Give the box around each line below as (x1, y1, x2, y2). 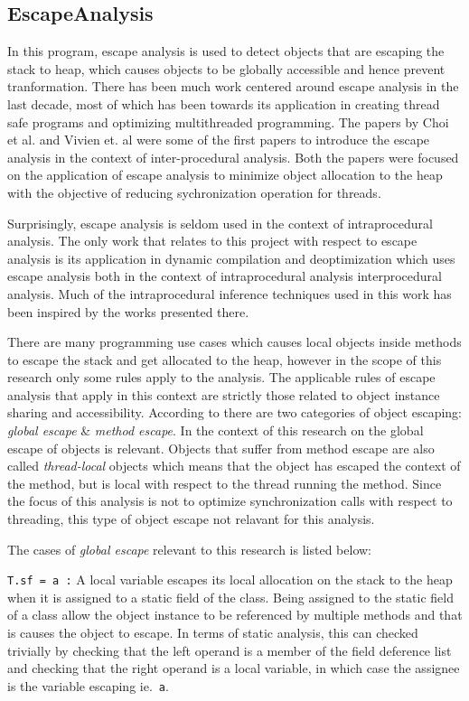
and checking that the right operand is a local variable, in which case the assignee (7, 659, 460, 678)
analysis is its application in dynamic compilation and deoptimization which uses (7, 248, 455, 267)
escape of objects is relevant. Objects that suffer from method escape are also (7, 438, 435, 457)
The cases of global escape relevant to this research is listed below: (7, 539, 371, 558)
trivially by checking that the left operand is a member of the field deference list (7, 640, 452, 659)
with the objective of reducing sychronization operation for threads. (7, 182, 381, 201)
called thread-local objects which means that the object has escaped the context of (7, 456, 461, 475)
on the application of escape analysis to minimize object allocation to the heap (7, 165, 443, 184)
